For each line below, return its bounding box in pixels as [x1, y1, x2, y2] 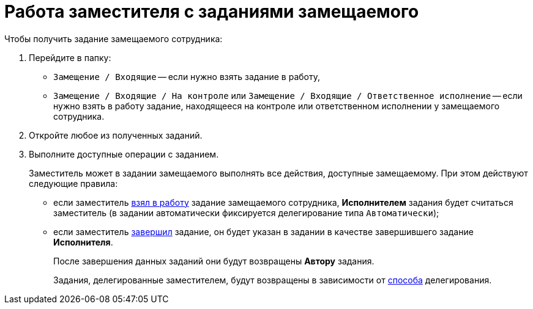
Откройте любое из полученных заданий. [29, 129, 203, 140]
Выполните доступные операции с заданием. [29, 148, 219, 159]
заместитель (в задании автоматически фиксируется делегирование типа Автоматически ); [53, 207, 439, 218]
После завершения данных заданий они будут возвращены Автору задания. [53, 255, 375, 266]
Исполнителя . [53, 236, 113, 247]
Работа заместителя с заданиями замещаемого [4, 1, 419, 22]
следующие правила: [29, 178, 118, 189]
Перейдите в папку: [29, 52, 111, 63]
